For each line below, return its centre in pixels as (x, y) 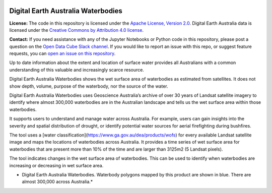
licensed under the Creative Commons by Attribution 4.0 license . (76, 30)
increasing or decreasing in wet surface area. (56, 165)
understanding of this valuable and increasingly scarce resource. (77, 70)
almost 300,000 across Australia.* (57, 182)
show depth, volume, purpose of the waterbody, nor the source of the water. (89, 86)
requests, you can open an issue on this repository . (62, 53)
